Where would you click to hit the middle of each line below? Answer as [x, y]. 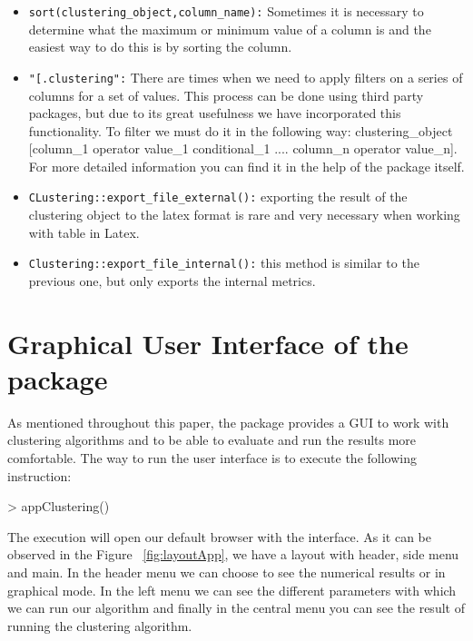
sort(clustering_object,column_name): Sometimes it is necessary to [226, 11]
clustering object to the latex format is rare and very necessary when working [244, 215]
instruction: [39, 475]
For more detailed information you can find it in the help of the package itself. [246, 166]
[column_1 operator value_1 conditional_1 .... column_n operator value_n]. [243, 148]
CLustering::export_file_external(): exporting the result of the [218, 197]
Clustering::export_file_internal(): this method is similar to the [224, 263]
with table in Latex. [84, 232]
